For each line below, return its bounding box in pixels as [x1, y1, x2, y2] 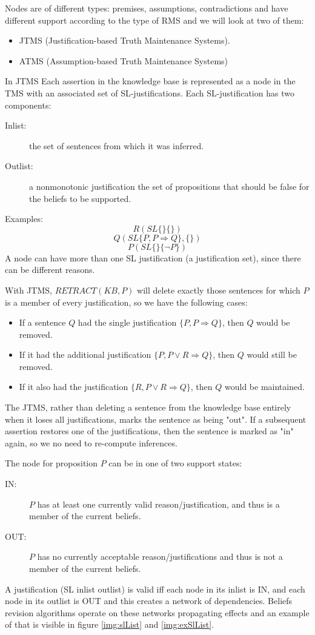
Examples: [5, 212, 43, 225]
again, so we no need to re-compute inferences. [5, 436, 177, 449]
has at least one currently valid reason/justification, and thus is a [37, 497, 280, 510]
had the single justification [78, 316, 177, 329]
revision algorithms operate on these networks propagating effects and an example [5, 606, 310, 619]
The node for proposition [5, 457, 98, 469]
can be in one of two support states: [108, 457, 242, 469]
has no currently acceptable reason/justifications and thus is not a [37, 550, 283, 563]
